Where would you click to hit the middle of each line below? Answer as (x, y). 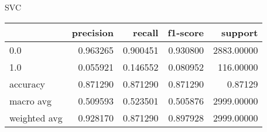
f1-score (186, 32)
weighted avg (36, 117)
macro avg (31, 100)
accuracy (27, 84)
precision (93, 32)
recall (146, 32)
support (240, 32)
